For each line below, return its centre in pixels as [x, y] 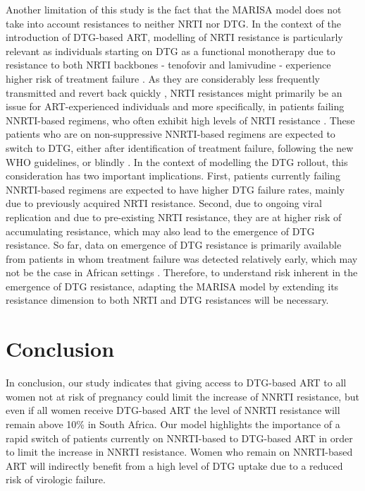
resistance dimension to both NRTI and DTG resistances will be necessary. [167, 300]
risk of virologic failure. [56, 479]
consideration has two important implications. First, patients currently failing [173, 176]
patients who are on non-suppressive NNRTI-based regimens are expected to [171, 134]
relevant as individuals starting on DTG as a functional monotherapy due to [171, 51]
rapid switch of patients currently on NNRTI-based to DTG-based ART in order [179, 438]
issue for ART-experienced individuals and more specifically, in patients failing [175, 106]
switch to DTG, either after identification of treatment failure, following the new [180, 147]
